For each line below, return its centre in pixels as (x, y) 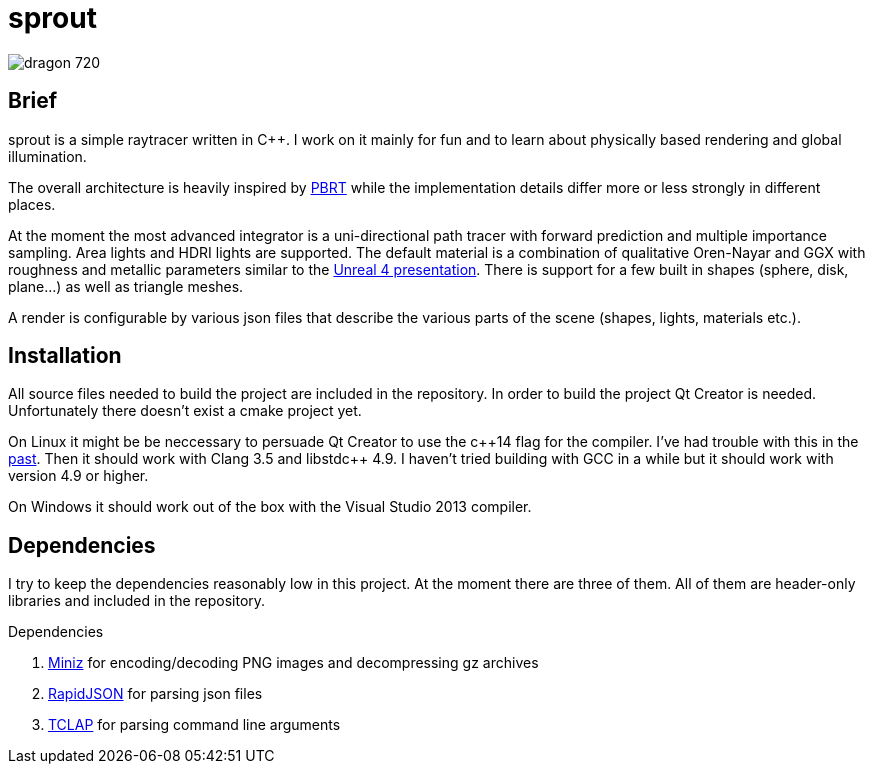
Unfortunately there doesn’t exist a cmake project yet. (185, 411)
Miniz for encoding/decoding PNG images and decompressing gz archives (293, 663)
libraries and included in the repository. (137, 601)
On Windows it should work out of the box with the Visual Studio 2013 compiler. (270, 507)
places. (32, 204)
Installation (65, 356)
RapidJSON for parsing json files (155, 694)
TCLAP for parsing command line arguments (194, 725)
